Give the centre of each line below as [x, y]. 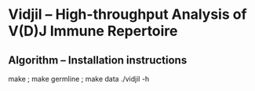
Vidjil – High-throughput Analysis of [127, 15]
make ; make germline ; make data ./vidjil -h [79, 79]
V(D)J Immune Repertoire [93, 31]
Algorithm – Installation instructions [98, 60]
